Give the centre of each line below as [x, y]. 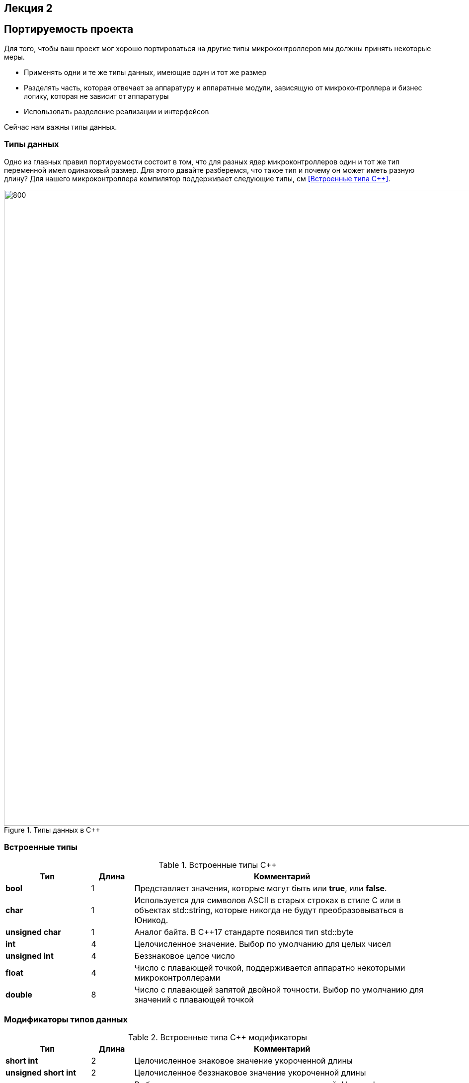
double [19, 995]
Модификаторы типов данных [66, 1019]
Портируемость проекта [69, 29]
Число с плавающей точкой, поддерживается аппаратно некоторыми [270, 968]
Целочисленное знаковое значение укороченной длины [243, 1061]
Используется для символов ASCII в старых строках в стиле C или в [268, 900]
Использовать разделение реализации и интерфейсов [117, 111]
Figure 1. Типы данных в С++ [52, 830]
